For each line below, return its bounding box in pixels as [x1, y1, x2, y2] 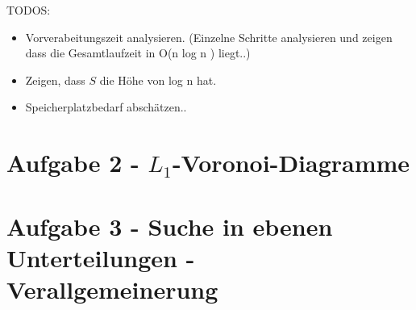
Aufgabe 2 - [6, 146, 139, 179]
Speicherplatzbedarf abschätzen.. [25, 98, 187, 115]
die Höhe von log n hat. [99, 71, 217, 88]
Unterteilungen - [6, 241, 195, 274]
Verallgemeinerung [6, 272, 218, 305]
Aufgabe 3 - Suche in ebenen [6, 209, 333, 242]
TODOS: [6, 2, 51, 18]
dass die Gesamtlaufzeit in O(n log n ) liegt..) [25, 44, 251, 61]
